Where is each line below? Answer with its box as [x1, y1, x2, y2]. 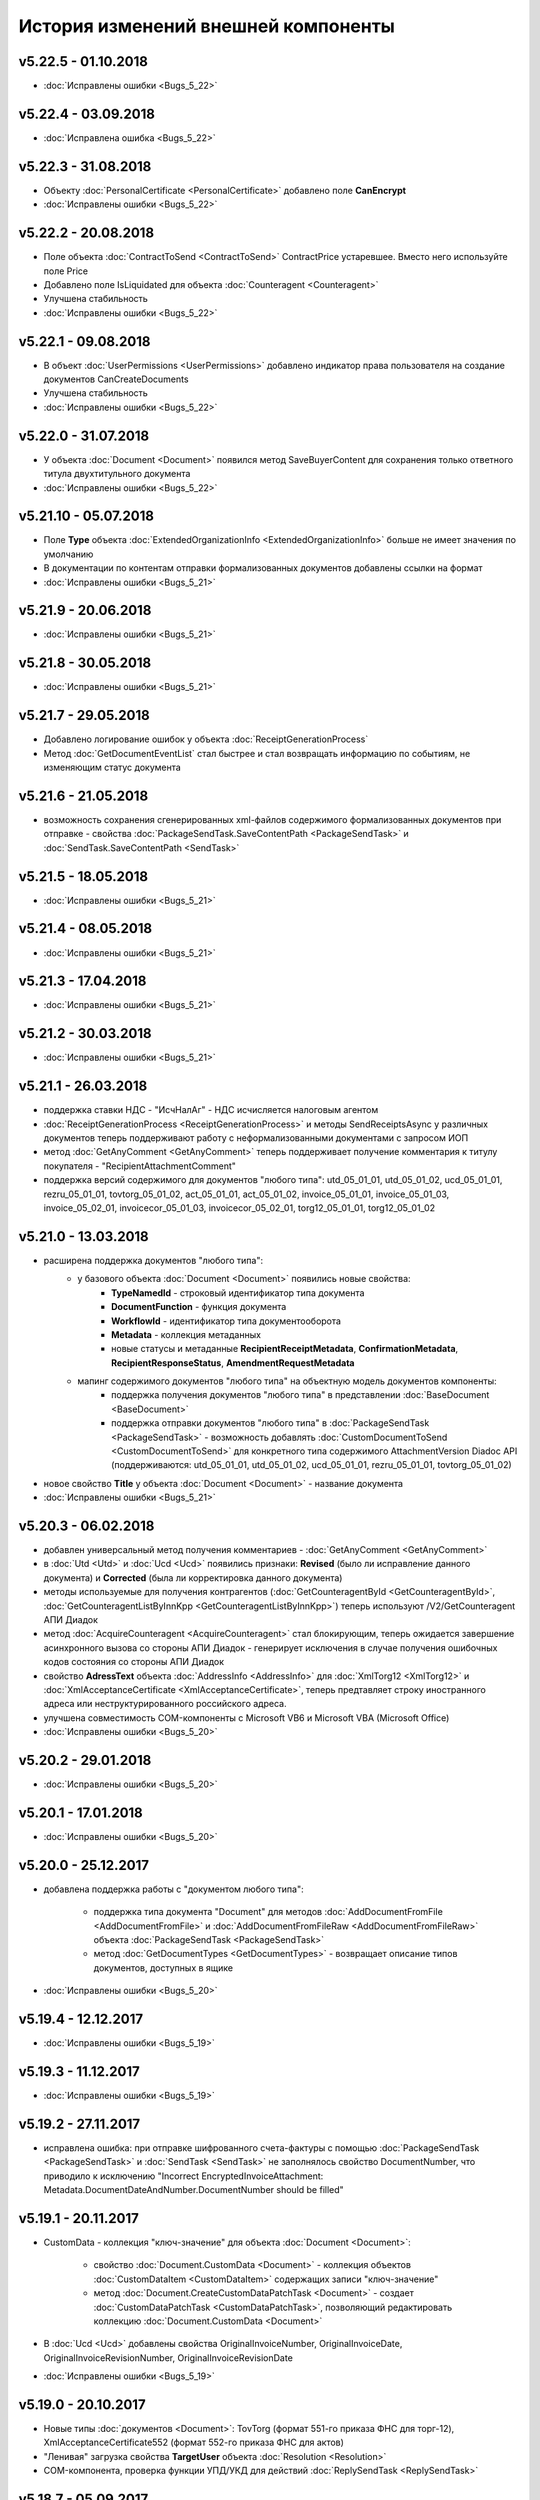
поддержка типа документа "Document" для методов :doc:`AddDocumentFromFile [93, 1906, 444, 1918]
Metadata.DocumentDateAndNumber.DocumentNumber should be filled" [43, 2184, 344, 2196]
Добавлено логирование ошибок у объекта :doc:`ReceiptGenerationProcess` [43, 733, 369, 745]
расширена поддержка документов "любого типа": [43, 1254, 264, 1266]
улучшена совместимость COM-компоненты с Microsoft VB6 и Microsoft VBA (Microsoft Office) [43, 1711, 450, 1724]
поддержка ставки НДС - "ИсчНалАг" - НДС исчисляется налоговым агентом [43, 1104, 379, 1116]
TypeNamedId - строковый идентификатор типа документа [111, 1286, 365, 1299]
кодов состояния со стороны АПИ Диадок [43, 1656, 225, 1668]
